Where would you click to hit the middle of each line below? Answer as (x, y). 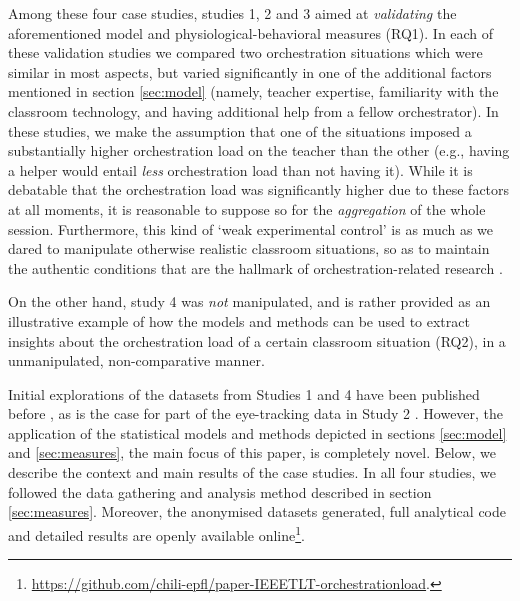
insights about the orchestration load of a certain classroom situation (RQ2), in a (257, 340)
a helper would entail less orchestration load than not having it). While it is (240, 169)
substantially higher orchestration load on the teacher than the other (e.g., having (259, 150)
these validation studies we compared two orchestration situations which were (245, 52)
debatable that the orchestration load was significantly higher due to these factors (259, 189)
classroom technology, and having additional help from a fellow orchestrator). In (253, 110)
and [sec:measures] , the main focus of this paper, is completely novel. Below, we (252, 452)
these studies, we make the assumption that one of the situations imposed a (240, 130)
